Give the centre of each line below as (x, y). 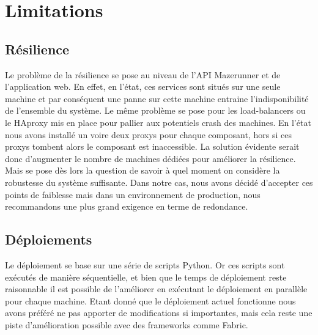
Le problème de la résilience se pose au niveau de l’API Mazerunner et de (143, 74)
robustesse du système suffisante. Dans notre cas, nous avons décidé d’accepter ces (159, 182)
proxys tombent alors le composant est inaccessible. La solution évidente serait (152, 146)
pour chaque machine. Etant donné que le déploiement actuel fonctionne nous (150, 300)
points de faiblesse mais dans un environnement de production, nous (133, 194)
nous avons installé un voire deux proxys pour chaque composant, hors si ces (148, 134)
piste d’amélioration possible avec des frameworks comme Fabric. (127, 324)
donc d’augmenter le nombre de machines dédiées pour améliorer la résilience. (150, 158)
